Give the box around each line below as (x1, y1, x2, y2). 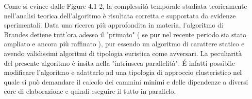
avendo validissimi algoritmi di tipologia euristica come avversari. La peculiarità (4, 48, 242, 58)
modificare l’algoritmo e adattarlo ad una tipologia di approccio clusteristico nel (4, 67, 242, 77)
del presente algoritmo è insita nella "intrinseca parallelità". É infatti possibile (4, 57, 235, 68)
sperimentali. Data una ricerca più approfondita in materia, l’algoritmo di (4, 20, 223, 30)
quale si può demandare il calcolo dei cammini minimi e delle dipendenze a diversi (4, 76, 248, 86)
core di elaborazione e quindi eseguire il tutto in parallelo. (4, 86, 176, 96)
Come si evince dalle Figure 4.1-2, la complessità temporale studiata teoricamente (4, 1, 247, 11)
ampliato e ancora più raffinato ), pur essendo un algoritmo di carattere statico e (4, 39, 245, 49)
